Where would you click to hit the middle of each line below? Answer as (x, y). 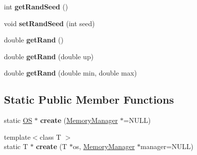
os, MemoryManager (104, 146)
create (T (51, 146)
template (17, 136)
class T (50, 136)
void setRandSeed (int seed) (49, 23)
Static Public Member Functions (89, 99)
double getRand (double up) (49, 56)
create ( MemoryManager (79, 120)
